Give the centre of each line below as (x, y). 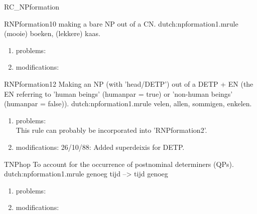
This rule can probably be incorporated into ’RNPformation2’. (111, 130)
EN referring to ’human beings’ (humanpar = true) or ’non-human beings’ (118, 93)
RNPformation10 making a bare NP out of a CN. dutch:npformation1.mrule (121, 23)
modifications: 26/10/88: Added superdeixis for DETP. (100, 147)
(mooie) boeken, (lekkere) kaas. (52, 33)
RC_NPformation (32, 7)
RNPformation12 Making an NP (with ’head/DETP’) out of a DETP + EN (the (129, 83)
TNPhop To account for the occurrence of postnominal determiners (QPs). (119, 164)
